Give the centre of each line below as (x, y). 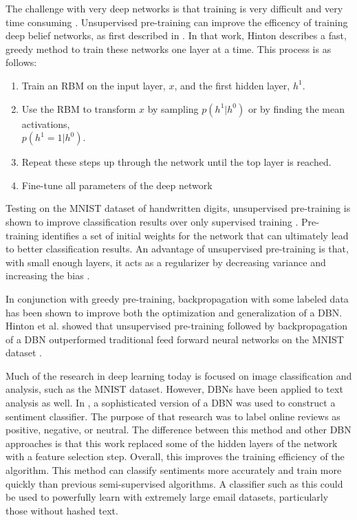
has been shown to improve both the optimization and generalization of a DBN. (174, 312)
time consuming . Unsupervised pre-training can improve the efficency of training (177, 22)
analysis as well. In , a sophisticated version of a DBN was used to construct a (171, 403)
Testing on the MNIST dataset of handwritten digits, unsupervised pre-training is (178, 208)
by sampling (173, 108)
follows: (21, 62)
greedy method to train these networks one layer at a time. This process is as (169, 48)
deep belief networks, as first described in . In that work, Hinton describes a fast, (176, 35)
